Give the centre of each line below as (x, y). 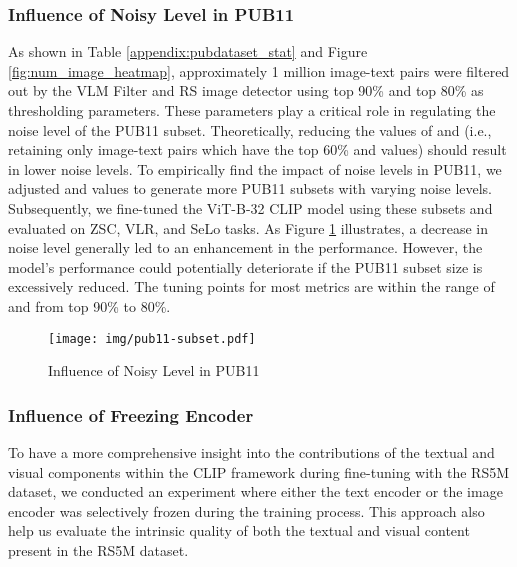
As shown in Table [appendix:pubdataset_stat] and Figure (188, 51)
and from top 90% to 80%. (89, 305)
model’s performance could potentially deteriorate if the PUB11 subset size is (245, 266)
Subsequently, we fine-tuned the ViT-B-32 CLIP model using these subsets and (250, 207)
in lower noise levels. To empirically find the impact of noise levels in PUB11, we (255, 168)
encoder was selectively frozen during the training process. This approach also (246, 510)
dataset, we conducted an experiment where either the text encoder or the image (255, 491)
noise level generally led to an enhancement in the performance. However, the (245, 247)
